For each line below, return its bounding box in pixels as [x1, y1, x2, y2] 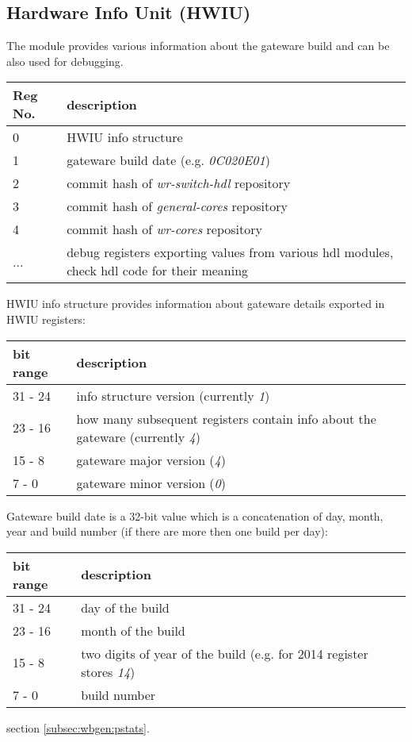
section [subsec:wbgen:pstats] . [6, 719, 150, 736]
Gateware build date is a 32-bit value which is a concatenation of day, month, [6, 507, 383, 524]
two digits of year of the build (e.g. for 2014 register [81, 644, 368, 663]
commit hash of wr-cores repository [67, 220, 262, 239]
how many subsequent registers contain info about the [76, 409, 376, 428]
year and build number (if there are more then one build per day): [6, 523, 328, 540]
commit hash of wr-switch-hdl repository [67, 174, 291, 193]
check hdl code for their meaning [67, 261, 249, 280]
